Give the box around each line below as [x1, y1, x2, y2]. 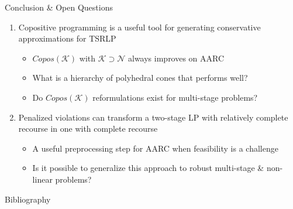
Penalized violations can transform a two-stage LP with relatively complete [18, 111, 288, 123]
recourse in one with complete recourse [18, 122, 158, 135]
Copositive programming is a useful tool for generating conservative [18, 20, 261, 33]
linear [32, 173, 53, 185]
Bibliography [5, 193, 51, 205]
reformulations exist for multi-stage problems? [92, 91, 258, 103]
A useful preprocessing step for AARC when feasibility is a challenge [32, 142, 278, 154]
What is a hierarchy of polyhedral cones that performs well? [32, 71, 248, 84]
